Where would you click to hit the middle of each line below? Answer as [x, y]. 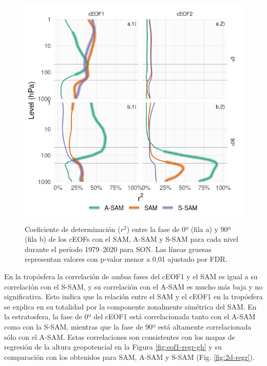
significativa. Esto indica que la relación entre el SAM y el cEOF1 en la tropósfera [133, 296]
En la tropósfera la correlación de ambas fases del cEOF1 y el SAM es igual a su [131, 276]
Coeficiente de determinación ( [73, 229]
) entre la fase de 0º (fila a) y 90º [179, 229]
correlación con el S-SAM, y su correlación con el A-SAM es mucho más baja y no [133, 286]
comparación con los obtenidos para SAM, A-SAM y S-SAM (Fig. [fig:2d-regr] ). [129, 357]
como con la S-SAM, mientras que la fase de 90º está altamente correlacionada [128, 326]
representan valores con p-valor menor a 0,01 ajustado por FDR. [126, 259]
